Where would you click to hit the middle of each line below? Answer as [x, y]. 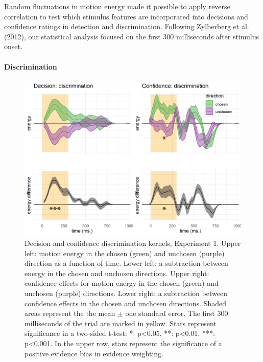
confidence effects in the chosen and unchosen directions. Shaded [126, 303]
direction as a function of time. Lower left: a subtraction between [126, 263]
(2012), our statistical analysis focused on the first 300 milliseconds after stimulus [132, 36]
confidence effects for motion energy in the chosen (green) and [122, 283]
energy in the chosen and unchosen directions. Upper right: [117, 273]
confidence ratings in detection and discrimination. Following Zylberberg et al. [127, 26]
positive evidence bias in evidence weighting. [94, 353]
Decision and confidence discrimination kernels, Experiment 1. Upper [133, 243]
